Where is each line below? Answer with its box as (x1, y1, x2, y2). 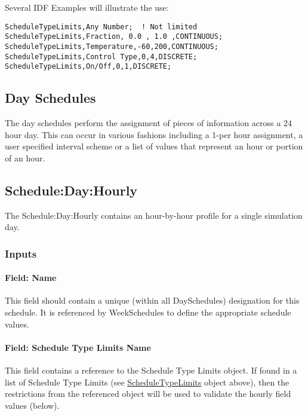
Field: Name (5, 271, 57, 284)
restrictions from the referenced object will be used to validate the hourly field (5, 387, 291, 400)
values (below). (5, 399, 60, 411)
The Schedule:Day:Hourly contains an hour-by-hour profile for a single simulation (5, 209, 303, 221)
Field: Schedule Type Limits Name (5, 341, 151, 353)
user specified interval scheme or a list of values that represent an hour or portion (5, 140, 303, 152)
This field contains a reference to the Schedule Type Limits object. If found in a (5, 364, 297, 377)
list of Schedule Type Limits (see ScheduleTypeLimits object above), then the (5, 375, 289, 388)
